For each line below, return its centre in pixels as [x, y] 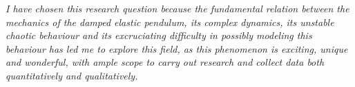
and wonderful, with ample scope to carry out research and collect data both [165, 62]
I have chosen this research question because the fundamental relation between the [177, 8]
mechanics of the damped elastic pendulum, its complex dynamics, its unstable [170, 22]
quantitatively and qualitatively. [72, 75]
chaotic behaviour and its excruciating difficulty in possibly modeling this [159, 35]
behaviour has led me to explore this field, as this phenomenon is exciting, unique [177, 48]
